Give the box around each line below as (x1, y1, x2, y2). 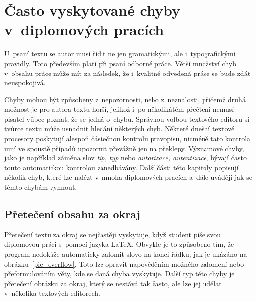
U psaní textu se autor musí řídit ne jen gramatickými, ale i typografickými (4, 48, 236, 59)
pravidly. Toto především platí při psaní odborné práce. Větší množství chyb (4, 58, 236, 68)
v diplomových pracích (4, 19, 164, 40)
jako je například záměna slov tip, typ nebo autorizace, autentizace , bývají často (4, 152, 247, 163)
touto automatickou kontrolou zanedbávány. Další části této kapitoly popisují (4, 162, 239, 172)
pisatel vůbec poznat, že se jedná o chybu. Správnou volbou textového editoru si (4, 113, 250, 124)
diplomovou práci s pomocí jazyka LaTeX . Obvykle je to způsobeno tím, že (4, 239, 234, 249)
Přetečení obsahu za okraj (4, 206, 140, 222)
